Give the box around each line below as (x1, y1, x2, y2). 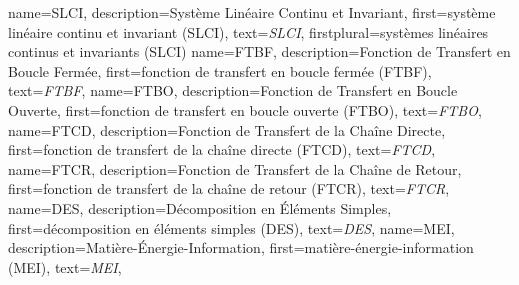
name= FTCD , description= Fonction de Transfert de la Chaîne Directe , (8, 119, 446, 140)
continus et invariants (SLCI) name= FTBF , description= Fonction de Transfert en (8, 41, 511, 62)
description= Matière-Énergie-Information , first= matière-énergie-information (8, 237, 474, 258)
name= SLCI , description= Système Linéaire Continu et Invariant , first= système (8, 2, 496, 22)
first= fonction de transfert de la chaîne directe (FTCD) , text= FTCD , (8, 139, 436, 160)
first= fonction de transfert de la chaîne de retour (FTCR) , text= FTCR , (8, 178, 450, 199)
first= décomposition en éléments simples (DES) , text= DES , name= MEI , (8, 217, 455, 238)
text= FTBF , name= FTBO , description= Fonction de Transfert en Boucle (8, 80, 458, 101)
